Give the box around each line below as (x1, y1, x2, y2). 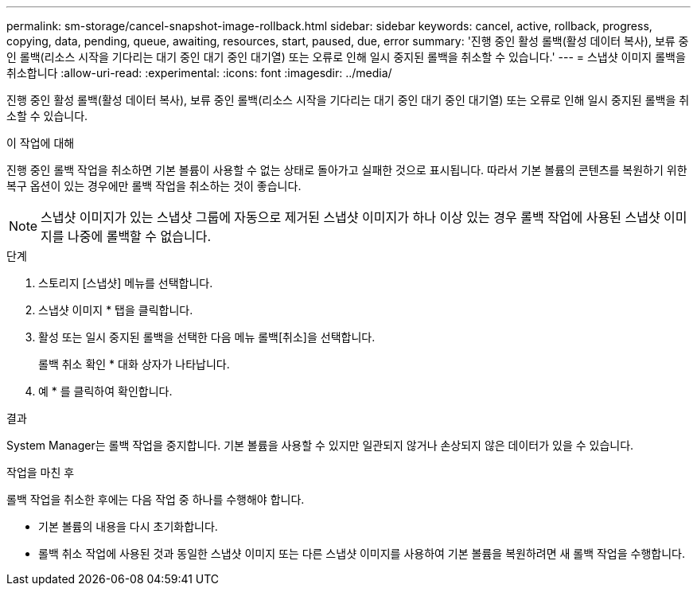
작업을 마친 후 (6, 465, 75, 479)
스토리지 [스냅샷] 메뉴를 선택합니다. (38, 276, 213, 290)
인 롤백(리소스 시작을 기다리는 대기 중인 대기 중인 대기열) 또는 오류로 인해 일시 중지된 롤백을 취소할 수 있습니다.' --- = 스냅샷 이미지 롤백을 (6, 50, 686, 64)
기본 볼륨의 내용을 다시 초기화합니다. (38, 520, 218, 533)
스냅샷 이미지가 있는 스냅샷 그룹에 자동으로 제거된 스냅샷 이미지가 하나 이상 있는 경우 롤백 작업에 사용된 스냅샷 (41, 209, 660, 225)
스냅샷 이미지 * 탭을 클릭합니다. (38, 303, 193, 317)
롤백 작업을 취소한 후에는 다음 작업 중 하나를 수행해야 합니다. (6, 493, 305, 506)
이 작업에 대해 (6, 136, 75, 150)
